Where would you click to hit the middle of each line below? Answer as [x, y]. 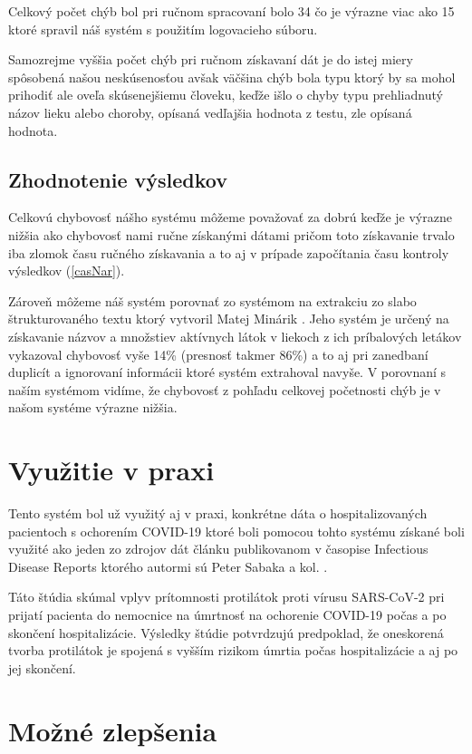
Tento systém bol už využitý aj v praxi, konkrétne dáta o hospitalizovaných [218, 513]
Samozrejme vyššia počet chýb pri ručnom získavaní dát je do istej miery [211, 59]
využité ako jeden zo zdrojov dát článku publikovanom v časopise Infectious [218, 549]
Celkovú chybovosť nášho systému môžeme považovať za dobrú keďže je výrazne [230, 217]
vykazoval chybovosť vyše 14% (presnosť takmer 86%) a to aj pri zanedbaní [218, 354]
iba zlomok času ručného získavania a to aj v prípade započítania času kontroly [229, 252]
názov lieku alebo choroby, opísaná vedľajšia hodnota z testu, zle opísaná [210, 112]
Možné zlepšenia [113, 730]
